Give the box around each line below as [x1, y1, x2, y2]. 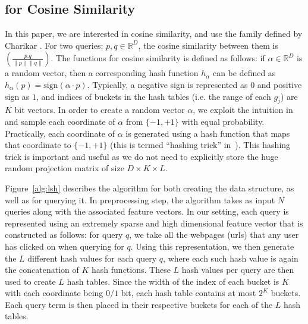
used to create [5, 275, 56, 287]
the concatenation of [5, 263, 79, 276]
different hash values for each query [27, 251, 157, 264]
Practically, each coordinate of [5, 127, 115, 139]
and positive [257, 78, 302, 90]
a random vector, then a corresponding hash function [5, 67, 199, 79]
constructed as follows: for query [5, 228, 123, 241]
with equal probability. [181, 115, 265, 127]
